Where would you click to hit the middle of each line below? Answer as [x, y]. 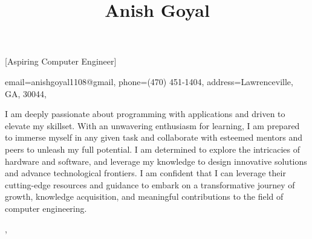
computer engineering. [46, 208]
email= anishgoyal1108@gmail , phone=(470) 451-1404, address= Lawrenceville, [149, 81]
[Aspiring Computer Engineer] [61, 61]
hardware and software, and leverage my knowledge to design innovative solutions [156, 161]
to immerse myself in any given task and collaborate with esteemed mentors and [154, 137]
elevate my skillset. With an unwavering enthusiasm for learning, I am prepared [152, 125]
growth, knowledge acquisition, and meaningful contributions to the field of [144, 196]
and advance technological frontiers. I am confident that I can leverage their [145, 173]
